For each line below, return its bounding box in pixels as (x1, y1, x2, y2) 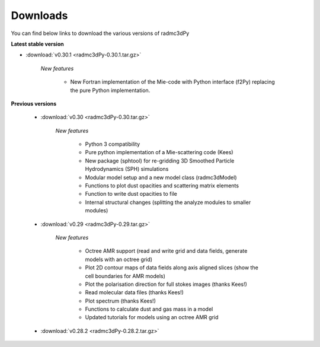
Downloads (11, 9, 68, 22)
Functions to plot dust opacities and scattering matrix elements (85, 182, 239, 189)
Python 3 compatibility (85, 141, 140, 148)
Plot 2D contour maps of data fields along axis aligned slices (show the (85, 264, 259, 271)
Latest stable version (11, 40, 65, 47)
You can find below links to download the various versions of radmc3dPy (11, 30, 190, 37)
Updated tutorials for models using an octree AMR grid (85, 314, 219, 321)
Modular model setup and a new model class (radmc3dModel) (85, 174, 237, 181)
